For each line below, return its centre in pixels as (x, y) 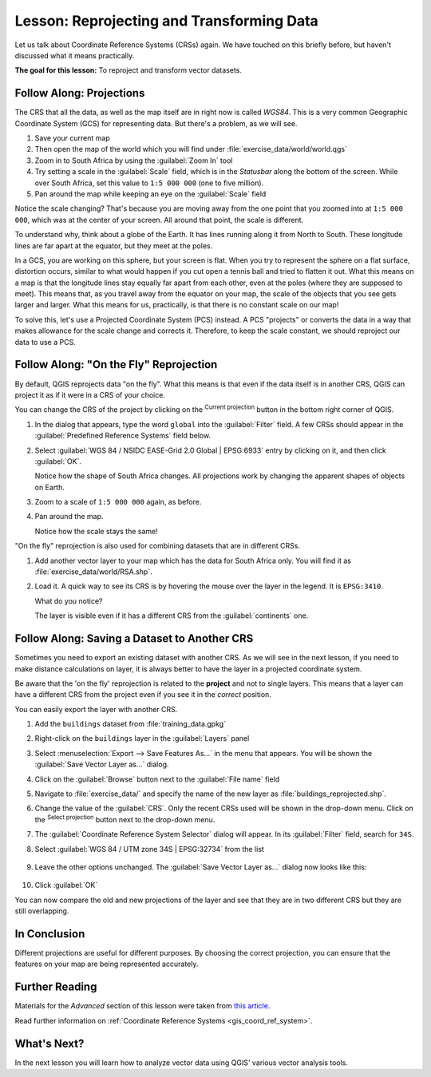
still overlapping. (42, 911)
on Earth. (50, 487)
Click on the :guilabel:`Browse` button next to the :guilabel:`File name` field (157, 779)
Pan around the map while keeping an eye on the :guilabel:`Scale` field (150, 194)
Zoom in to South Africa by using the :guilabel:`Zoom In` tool (134, 160)
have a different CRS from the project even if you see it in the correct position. (143, 695)
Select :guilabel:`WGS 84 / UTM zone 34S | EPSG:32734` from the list (150, 849)
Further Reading (56, 987)
